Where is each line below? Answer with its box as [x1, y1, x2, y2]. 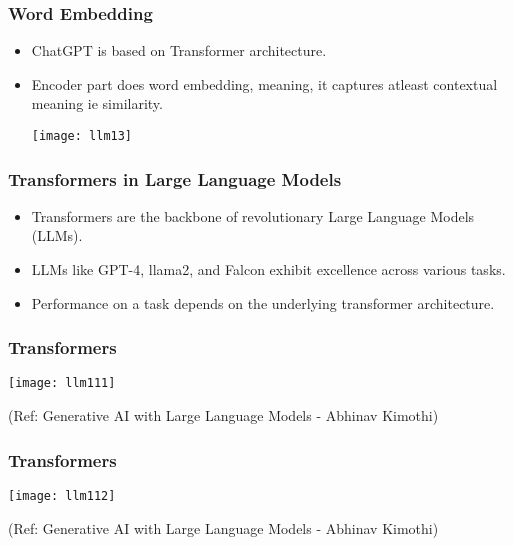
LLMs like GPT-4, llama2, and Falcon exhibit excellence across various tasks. [31, 259, 506, 280]
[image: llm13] [31, 129, 133, 143]
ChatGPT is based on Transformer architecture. [31, 40, 327, 61]
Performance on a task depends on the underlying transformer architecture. [31, 292, 495, 313]
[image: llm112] [8, 488, 116, 503]
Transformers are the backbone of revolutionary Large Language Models [31, 205, 475, 226]
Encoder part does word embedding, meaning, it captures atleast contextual [31, 73, 498, 94]
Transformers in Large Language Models [8, 166, 342, 191]
